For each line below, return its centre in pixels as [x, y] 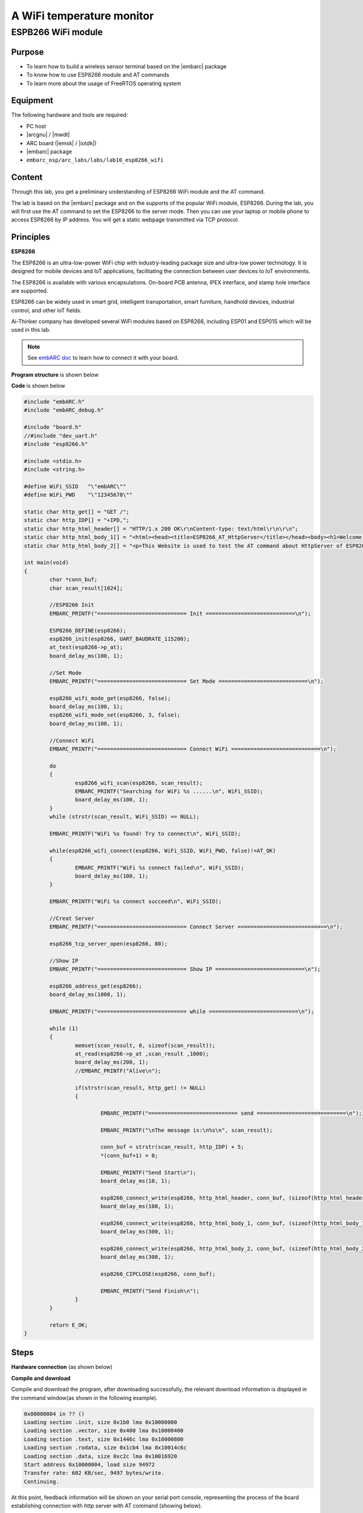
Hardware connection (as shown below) [62, 1367]
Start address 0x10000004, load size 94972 [90, 1464]
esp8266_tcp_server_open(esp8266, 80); [108, 944]
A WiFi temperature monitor [83, 16]
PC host [36, 126]
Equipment [32, 101]
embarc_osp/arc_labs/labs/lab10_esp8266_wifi [95, 160]
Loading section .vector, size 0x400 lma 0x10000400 [104, 1431]
